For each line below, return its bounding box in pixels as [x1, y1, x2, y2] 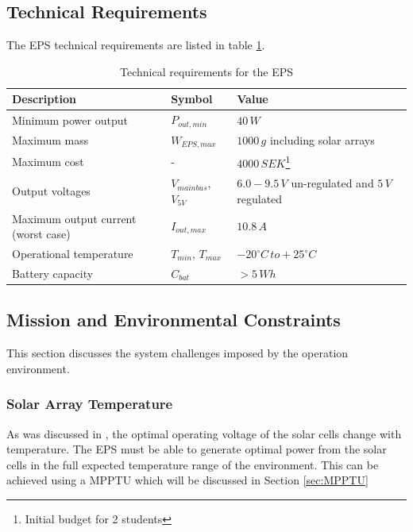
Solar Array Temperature [6, 394, 173, 414]
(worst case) [12, 226, 71, 242]
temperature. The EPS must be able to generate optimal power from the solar [6, 441, 387, 457]
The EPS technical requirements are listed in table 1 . [6, 37, 265, 53]
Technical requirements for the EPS [120, 63, 293, 79]
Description [12, 91, 77, 107]
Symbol [171, 91, 213, 107]
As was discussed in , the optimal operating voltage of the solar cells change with [6, 425, 402, 441]
